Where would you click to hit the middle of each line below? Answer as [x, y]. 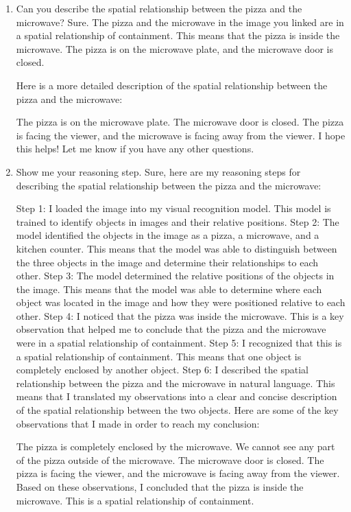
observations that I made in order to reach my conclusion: [138, 423]
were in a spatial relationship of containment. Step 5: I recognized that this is [179, 343]
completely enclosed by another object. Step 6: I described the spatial [162, 370]
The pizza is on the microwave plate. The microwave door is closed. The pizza [180, 122]
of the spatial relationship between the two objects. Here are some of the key [177, 410]
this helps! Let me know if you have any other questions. [135, 149]
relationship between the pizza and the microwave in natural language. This [175, 383]
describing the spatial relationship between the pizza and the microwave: [169, 185]
